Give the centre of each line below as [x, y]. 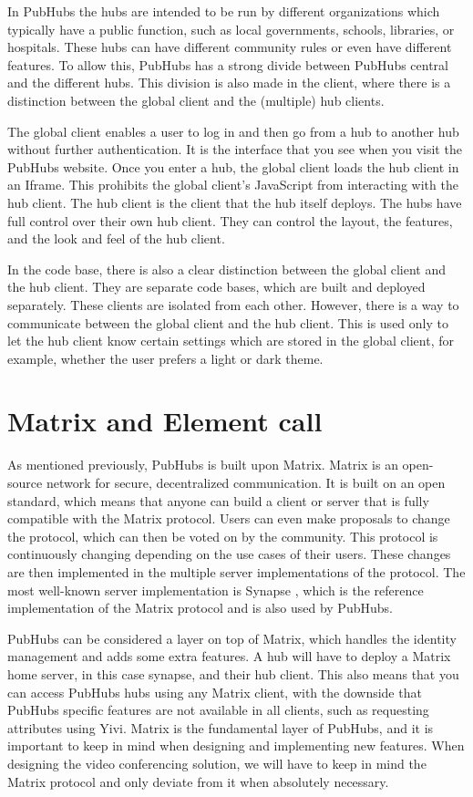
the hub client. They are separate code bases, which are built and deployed [216, 287]
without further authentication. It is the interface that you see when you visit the [235, 149]
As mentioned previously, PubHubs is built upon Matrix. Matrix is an [203, 465]
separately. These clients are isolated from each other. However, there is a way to [233, 304]
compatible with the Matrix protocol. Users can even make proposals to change [229, 518]
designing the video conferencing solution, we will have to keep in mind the [217, 763]
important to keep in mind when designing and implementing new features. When [236, 745]
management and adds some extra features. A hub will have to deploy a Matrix [229, 656]
